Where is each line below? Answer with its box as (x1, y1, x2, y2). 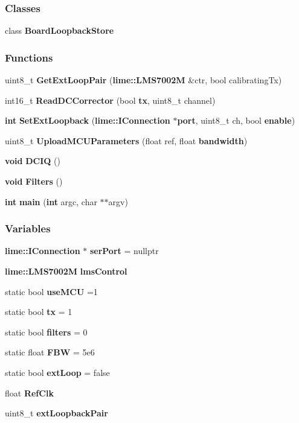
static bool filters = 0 (5, 325, 88, 338)
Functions (5, 49, 53, 65)
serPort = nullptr (89, 244, 159, 257)
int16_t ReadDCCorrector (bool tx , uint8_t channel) (5, 94, 216, 106)
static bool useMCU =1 (5, 285, 98, 297)
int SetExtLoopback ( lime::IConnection (5, 114, 170, 127)
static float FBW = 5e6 (5, 346, 95, 358)
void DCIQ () (5, 154, 60, 167)
